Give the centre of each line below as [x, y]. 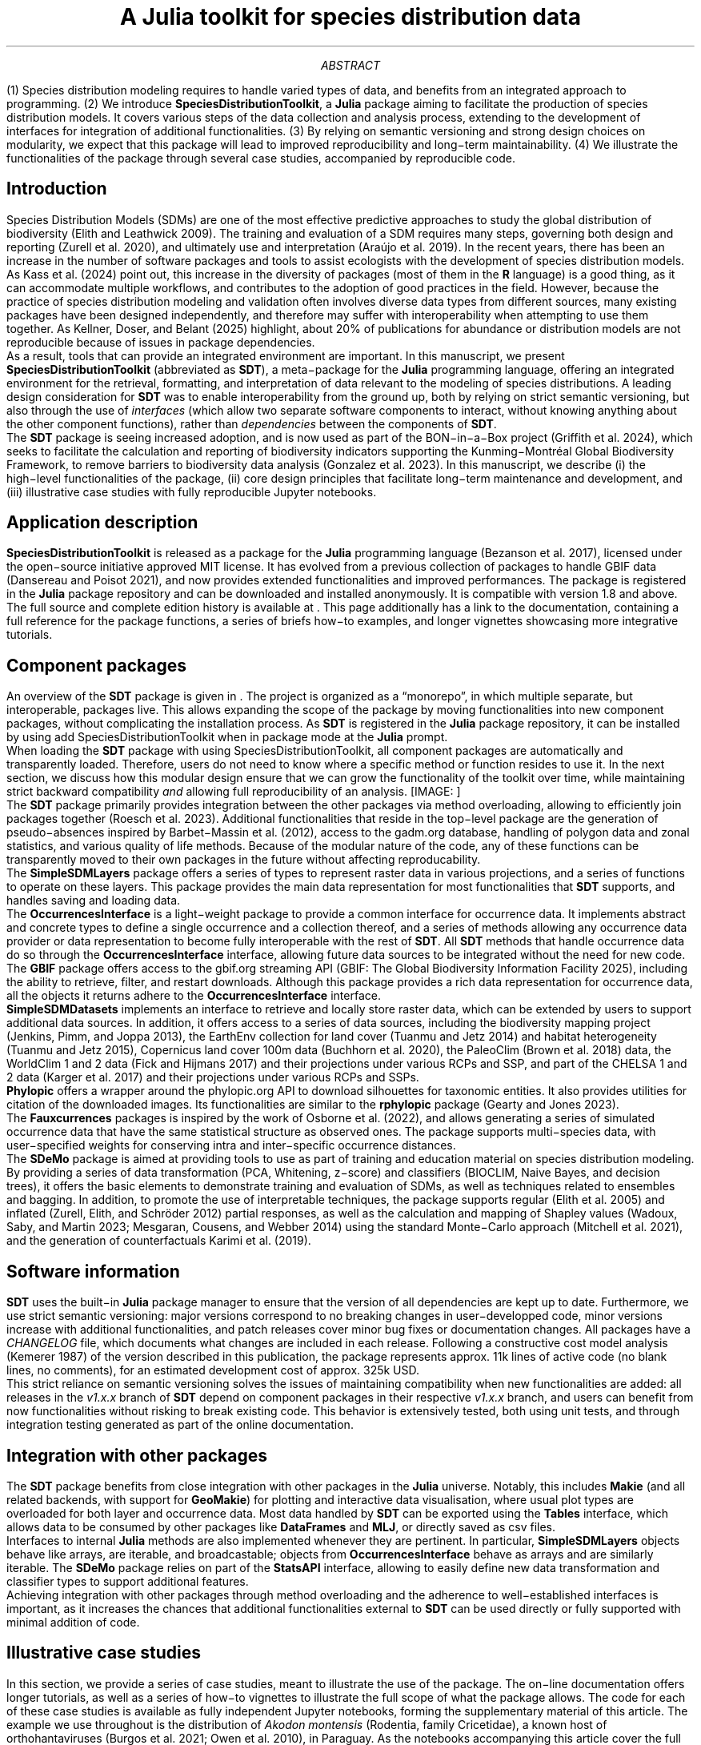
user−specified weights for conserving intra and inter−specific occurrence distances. [231, 1145]
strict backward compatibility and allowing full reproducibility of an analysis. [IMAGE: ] [234, 792]
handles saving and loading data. [94, 901]
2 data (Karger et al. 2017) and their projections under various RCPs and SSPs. [213, 1077]
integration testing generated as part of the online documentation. [180, 1425]
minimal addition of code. [73, 1622]
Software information [93, 1271]
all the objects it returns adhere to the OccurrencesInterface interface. [194, 996]
